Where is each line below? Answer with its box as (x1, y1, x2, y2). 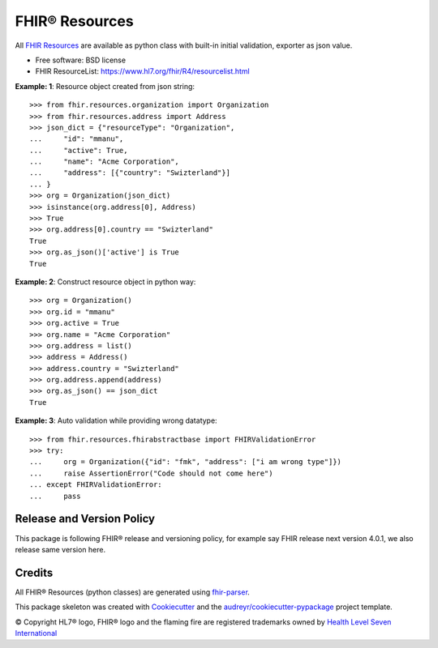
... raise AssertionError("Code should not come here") (29, 468, 273, 478)
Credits (15, 565, 54, 579)
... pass (29, 491, 81, 501)
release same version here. (15, 544, 105, 554)
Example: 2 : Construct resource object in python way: (15, 276, 196, 287)
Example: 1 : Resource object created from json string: (15, 81, 195, 91)
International (15, 628, 58, 637)
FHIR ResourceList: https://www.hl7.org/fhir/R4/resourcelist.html (35, 66, 251, 76)
